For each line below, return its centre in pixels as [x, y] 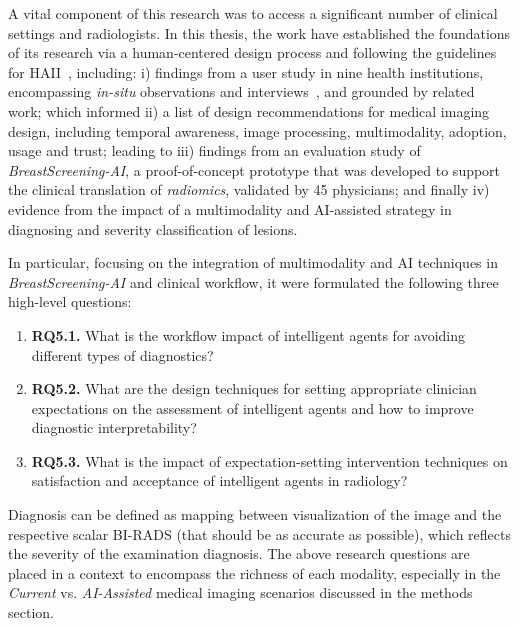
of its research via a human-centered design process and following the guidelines [252, 52]
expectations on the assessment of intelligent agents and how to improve [252, 407]
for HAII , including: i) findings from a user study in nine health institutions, [246, 71]
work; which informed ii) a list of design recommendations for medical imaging [249, 110]
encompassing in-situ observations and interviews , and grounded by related [241, 91]
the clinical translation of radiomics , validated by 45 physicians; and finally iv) [249, 189]
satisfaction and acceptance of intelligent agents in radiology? [219, 480]
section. [31, 612]
